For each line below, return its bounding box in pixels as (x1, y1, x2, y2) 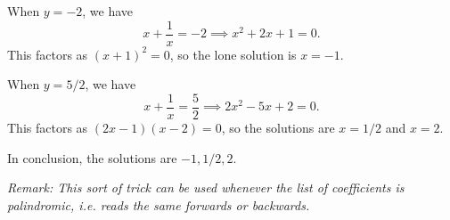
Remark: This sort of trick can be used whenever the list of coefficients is (7, 178, 405, 197)
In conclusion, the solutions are (7, 148, 177, 167)
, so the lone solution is (169, 45, 297, 63)
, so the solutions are (221, 118, 335, 136)
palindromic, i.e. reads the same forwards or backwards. (7, 195, 310, 214)
